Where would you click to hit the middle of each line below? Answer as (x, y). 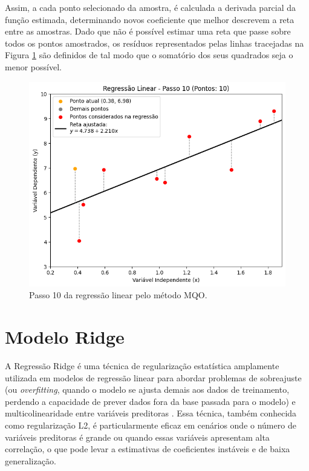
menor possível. (33, 66)
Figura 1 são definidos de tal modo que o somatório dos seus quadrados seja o (149, 55)
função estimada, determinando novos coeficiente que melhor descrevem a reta (150, 19)
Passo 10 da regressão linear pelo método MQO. (118, 295)
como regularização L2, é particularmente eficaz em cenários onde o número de (151, 425)
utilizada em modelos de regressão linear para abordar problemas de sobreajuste (153, 377)
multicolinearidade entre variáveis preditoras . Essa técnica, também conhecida (151, 413)
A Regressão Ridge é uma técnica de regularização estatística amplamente (142, 366)
